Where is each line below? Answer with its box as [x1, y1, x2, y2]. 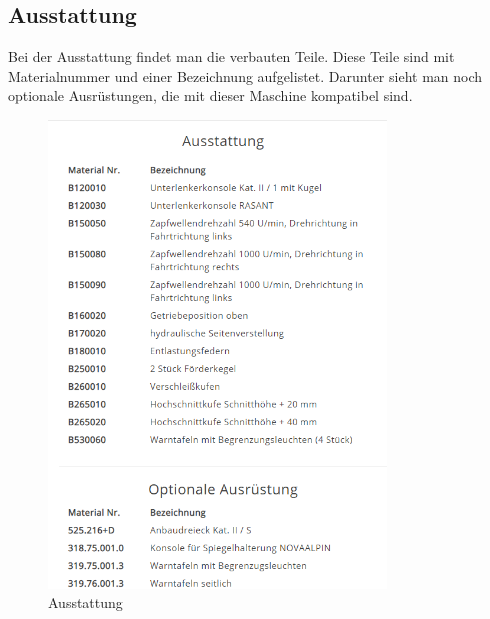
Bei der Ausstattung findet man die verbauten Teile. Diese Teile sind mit [8, 46, 455, 67]
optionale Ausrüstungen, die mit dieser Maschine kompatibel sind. [8, 85, 413, 106]
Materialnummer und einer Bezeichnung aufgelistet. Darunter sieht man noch [8, 65, 483, 86]
